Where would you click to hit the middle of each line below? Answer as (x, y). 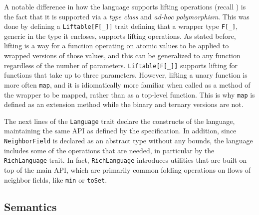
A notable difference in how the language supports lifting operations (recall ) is (125, 6)
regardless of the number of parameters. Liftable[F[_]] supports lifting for (121, 65)
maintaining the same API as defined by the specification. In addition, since (120, 131)
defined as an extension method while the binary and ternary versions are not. (124, 104)
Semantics (30, 206)
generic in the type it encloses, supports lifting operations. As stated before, (120, 36)
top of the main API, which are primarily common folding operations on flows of (128, 169)
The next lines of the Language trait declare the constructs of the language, (120, 121)
